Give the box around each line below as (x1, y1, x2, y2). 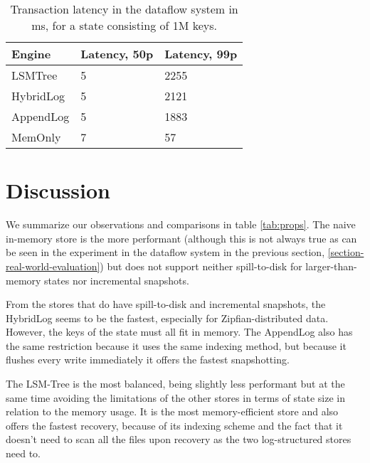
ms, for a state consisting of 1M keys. (31, 17, 218, 33)
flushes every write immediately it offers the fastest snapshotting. (6, 352, 290, 367)
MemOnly (11, 129, 61, 145)
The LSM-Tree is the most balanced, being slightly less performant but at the (6, 376, 345, 391)
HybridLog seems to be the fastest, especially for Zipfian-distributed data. (6, 310, 329, 325)
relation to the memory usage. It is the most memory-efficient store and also (6, 404, 339, 419)
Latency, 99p (164, 46, 238, 62)
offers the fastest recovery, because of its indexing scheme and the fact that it (6, 417, 343, 432)
